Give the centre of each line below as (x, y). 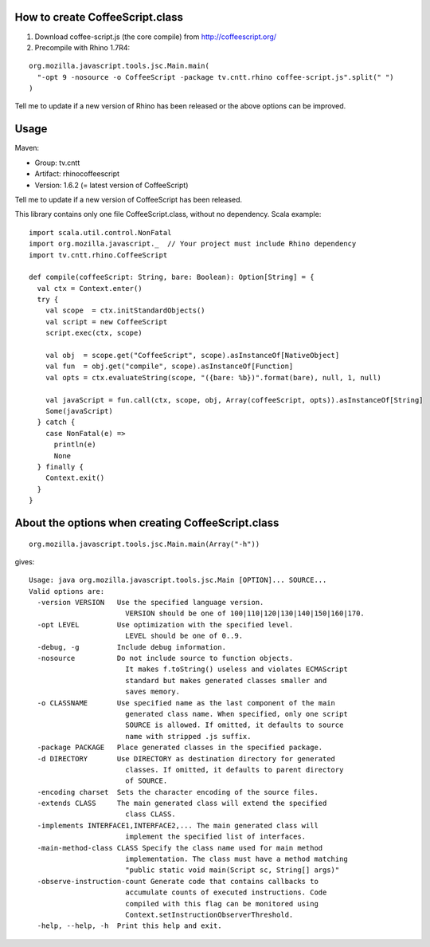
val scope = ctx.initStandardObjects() (125, 310)
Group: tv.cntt (57, 163)
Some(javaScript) (79, 411)
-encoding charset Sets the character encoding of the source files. (178, 792)
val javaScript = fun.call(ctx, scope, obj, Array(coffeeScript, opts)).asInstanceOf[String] (234, 400)
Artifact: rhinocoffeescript (77, 174)
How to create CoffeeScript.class (99, 17)
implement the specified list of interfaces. (215, 837)
